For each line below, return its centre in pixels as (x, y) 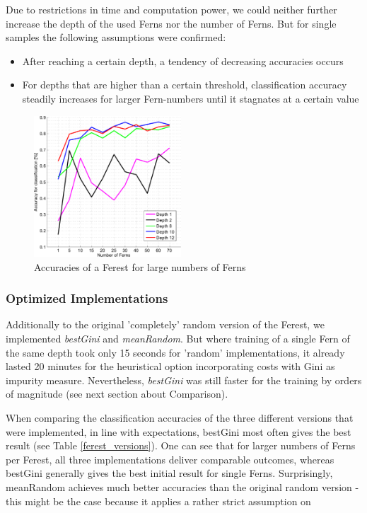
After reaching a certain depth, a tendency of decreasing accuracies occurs (183, 60)
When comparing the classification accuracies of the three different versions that (180, 417)
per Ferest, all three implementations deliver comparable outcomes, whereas (170, 459)
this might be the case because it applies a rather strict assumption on (158, 501)
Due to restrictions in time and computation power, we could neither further (171, 9)
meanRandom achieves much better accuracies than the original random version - (182, 486)
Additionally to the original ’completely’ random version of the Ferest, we (165, 324)
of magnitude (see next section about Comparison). (117, 394)
